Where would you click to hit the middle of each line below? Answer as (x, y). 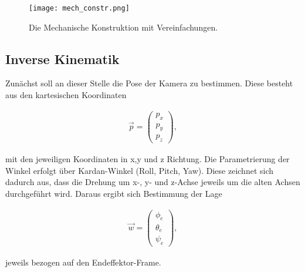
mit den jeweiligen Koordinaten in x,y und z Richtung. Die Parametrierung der (148, 159)
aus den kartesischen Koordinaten (66, 95)
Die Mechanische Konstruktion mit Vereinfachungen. (123, 27)
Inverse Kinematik (62, 58)
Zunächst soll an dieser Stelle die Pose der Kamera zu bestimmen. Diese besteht (149, 83)
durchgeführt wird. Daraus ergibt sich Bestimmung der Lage (114, 194)
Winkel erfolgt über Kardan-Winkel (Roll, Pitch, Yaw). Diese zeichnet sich (140, 170)
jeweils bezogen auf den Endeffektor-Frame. (83, 262)
